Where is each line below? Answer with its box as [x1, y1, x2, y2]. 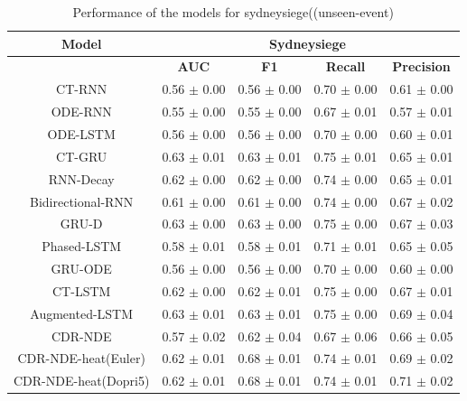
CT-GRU [56, 146, 107, 165]
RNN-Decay [48, 169, 115, 188]
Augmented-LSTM [30, 303, 134, 322]
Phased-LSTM [42, 237, 122, 256]
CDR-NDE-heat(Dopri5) [14, 371, 150, 390]
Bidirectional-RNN [29, 191, 134, 210]
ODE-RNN [51, 102, 112, 121]
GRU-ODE [51, 259, 112, 278]
